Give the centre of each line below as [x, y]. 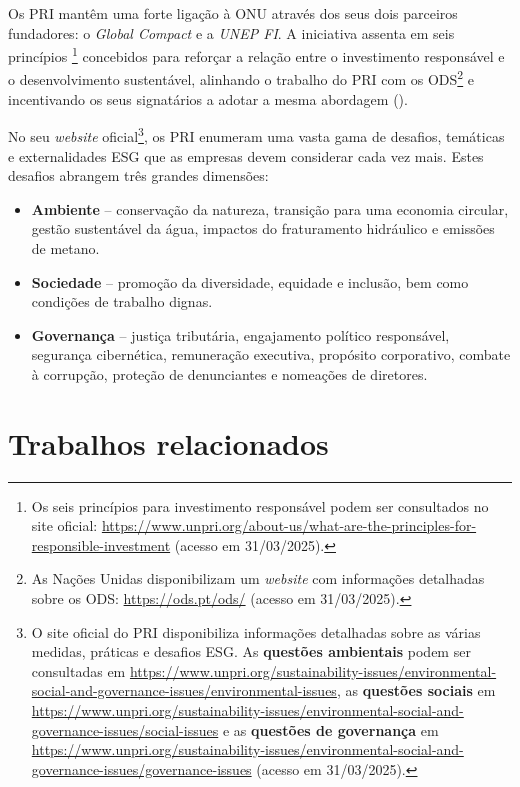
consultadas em [78, 670]
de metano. [65, 247]
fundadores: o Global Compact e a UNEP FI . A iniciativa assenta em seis [231, 32]
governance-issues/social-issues [125, 729]
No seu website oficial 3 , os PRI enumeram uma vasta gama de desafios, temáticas [256, 134]
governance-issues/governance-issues [141, 768]
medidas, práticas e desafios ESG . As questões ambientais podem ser [251, 651]
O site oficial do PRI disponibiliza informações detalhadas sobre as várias [256, 631]
